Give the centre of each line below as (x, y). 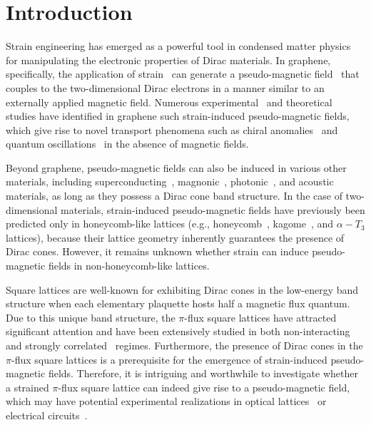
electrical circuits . (47, 415)
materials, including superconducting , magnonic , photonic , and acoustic (170, 181)
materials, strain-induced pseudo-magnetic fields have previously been (213, 209)
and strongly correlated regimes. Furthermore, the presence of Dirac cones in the (184, 345)
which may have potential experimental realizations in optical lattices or (166, 401)
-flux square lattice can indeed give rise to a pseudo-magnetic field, (204, 387)
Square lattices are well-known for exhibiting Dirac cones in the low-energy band (182, 289)
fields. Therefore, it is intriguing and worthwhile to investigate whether (203, 373)
